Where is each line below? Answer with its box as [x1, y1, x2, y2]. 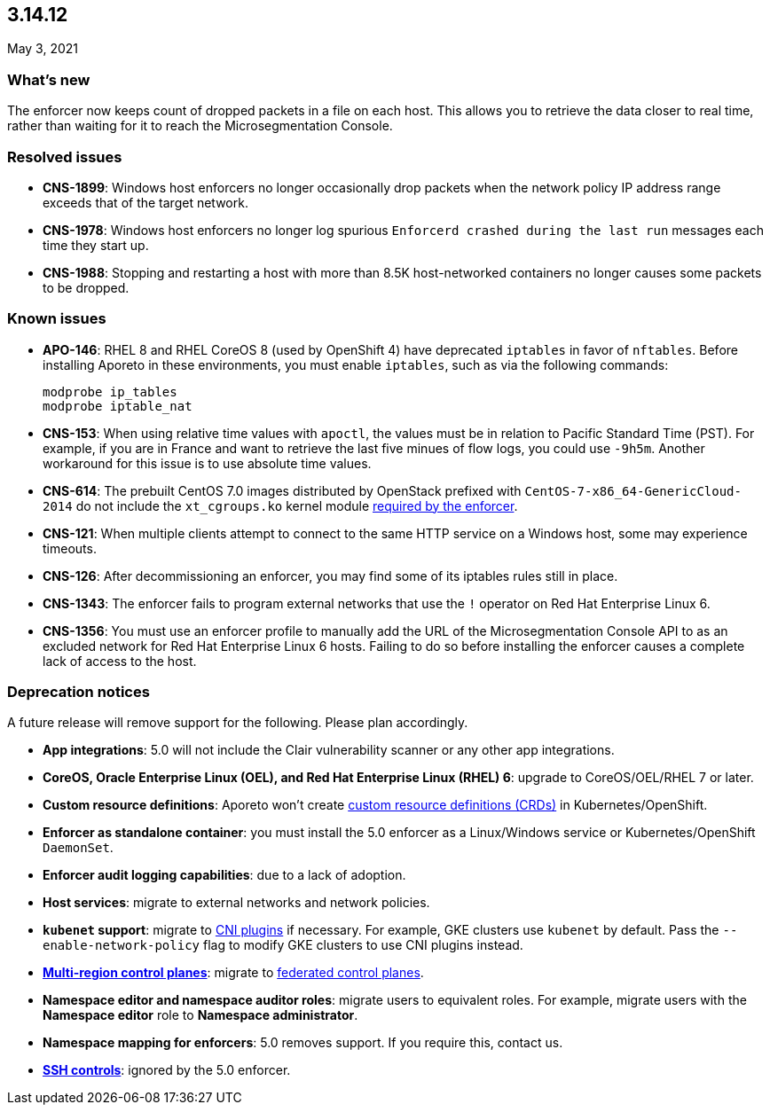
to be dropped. [43, 279, 130, 295]
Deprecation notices [7, 683, 150, 701]
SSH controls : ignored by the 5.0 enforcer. [43, 1062, 291, 1078]
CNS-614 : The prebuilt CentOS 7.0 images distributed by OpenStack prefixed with [43, 482, 522, 498]
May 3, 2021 [7, 41, 79, 57]
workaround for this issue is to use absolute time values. [43, 455, 372, 471]
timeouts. [43, 540, 97, 556]
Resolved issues [7, 147, 122, 166]
